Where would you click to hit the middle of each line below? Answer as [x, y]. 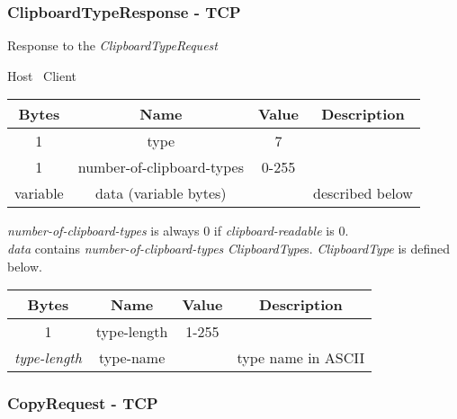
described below [363, 193]
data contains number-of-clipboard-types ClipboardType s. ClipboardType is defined [229, 248]
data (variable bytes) [161, 193]
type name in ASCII [301, 358]
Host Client [42, 75]
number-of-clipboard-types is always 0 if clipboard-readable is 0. [178, 231]
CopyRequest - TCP [83, 403]
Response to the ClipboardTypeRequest [112, 45]
